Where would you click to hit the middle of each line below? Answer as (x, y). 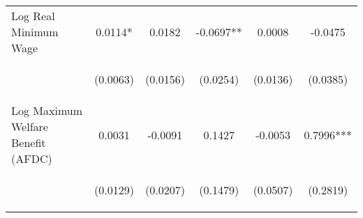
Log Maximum (47, 110)
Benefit (29, 142)
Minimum (35, 32)
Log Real (33, 16)
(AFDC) (32, 158)
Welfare (30, 126)
